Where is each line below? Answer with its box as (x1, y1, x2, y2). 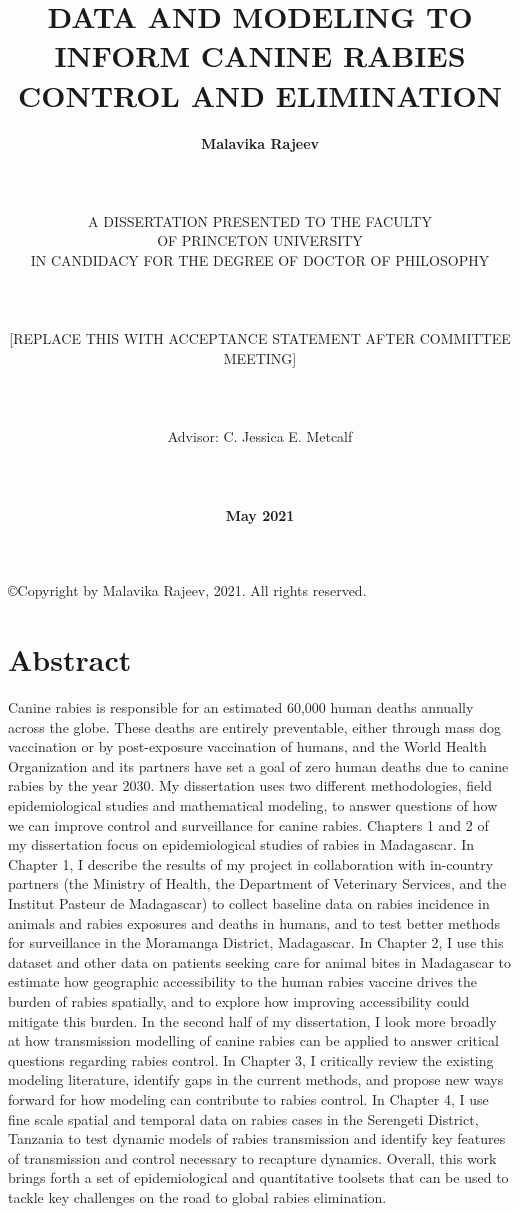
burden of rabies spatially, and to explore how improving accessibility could (8, 991, 470, 1011)
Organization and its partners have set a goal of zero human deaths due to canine (8, 755, 509, 776)
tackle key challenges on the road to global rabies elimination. (8, 1186, 387, 1207)
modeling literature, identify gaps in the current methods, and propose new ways (8, 1069, 504, 1090)
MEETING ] (223, 348, 297, 369)
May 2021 (225, 504, 295, 525)
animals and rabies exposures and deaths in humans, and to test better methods (8, 912, 500, 933)
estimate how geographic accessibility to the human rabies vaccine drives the (8, 971, 478, 992)
